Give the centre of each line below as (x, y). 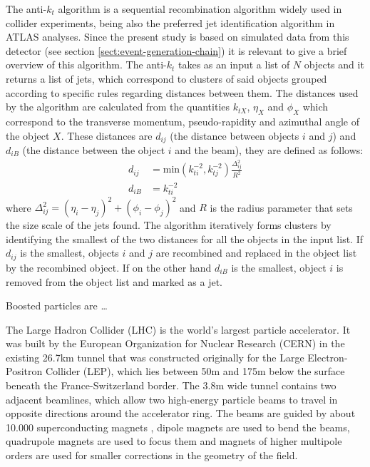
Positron (24, 371)
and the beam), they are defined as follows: (269, 150)
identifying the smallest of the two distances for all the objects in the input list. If (185, 238)
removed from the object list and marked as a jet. (114, 281)
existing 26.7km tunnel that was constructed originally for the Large (155, 357)
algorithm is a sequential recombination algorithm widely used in (200, 9)
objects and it (334, 65)
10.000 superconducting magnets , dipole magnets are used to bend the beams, (178, 427)
